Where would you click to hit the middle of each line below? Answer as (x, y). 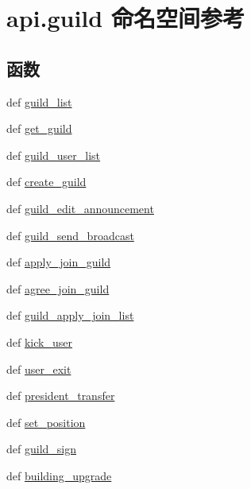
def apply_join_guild (59, 262)
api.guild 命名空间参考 (125, 18)
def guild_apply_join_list (70, 315)
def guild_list (39, 101)
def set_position (46, 422)
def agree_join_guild (58, 288)
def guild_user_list (54, 155)
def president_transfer (61, 396)
